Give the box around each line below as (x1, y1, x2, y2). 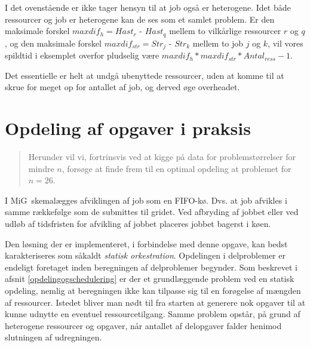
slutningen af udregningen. (5, 331, 102, 343)
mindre (28, 162, 54, 174)
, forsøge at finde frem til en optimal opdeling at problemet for (62, 162, 291, 174)
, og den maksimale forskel (5, 36, 102, 49)
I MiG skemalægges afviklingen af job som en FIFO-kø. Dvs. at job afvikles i (5, 194, 287, 206)
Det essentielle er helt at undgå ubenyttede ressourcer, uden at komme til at (5, 69, 284, 81)
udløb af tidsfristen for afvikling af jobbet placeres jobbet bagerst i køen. (5, 217, 271, 229)
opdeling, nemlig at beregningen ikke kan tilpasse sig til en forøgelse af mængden (5, 284, 301, 296)
